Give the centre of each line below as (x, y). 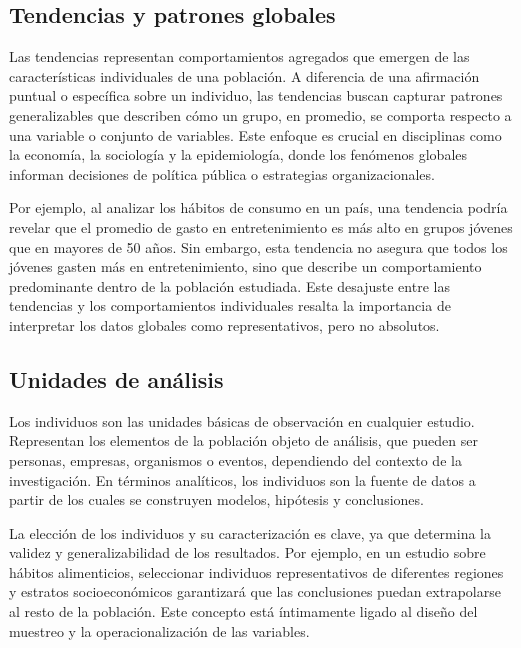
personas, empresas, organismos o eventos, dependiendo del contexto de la (235, 459)
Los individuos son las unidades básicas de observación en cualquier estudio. (242, 420)
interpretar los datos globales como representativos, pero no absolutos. (224, 324)
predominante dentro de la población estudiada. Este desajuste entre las (229, 285)
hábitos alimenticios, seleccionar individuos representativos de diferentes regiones (256, 571)
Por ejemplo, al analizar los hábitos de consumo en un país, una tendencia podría (258, 207)
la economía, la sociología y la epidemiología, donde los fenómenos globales (238, 154)
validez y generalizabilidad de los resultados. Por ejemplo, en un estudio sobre (247, 552)
